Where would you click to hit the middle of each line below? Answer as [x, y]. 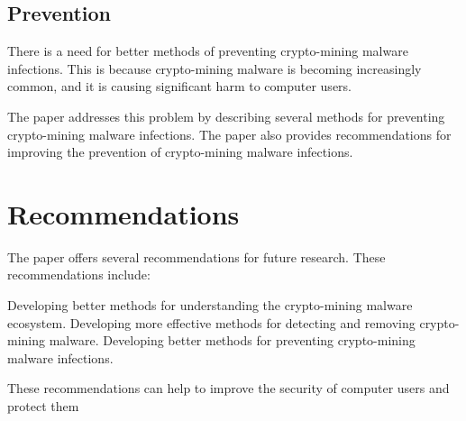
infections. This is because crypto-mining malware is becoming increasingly [215, 68]
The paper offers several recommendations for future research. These [196, 256]
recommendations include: [79, 275]
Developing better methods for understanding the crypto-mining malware [210, 305]
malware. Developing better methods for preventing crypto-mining [232, 340]
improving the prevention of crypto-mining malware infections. [180, 152]
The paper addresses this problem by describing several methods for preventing [226, 116]
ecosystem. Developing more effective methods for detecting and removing [211, 322]
